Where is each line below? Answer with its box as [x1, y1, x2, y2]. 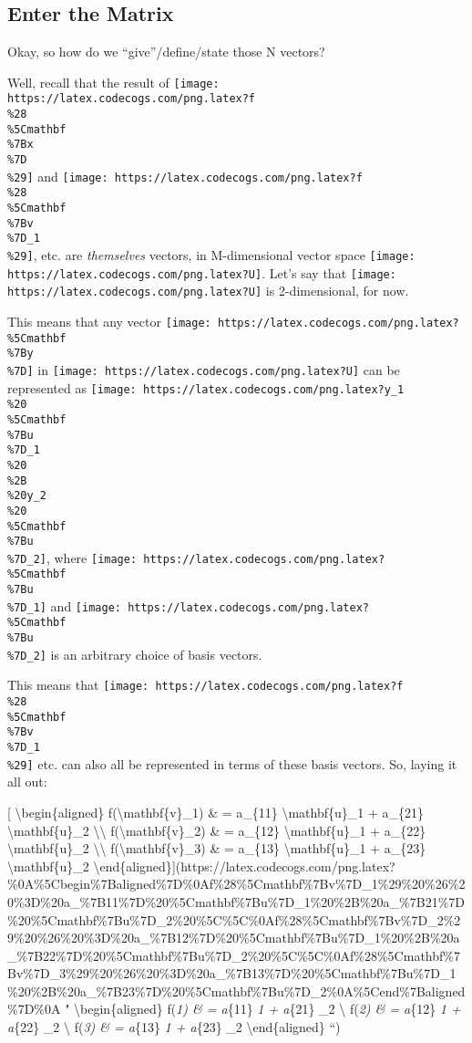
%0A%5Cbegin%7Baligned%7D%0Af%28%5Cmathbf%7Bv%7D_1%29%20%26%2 [7, 874, 466, 893]
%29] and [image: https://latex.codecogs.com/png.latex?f [7, 166, 363, 185]
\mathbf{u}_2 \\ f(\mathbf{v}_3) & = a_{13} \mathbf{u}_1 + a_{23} [7, 839, 426, 858]
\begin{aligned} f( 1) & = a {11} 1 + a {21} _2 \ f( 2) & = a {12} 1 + [74, 999, 461, 1018]
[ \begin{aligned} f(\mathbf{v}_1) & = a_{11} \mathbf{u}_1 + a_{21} [7, 802, 425, 821]
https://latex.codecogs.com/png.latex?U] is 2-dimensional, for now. [7, 281, 409, 300]
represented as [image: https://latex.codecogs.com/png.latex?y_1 [7, 378, 405, 397]
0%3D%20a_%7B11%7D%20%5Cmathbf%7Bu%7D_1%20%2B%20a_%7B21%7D [7, 892, 465, 911]
